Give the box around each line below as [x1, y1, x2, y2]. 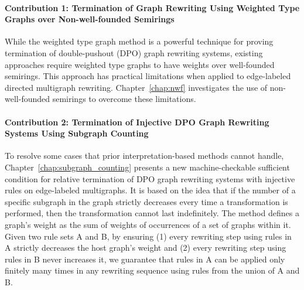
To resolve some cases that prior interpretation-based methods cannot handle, [5, 149, 284, 162]
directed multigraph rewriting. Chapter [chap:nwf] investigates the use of [5, 81, 268, 93]
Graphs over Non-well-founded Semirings [5, 13, 175, 25]
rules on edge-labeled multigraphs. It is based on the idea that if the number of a [5, 184, 296, 196]
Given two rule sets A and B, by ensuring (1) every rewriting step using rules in [5, 230, 292, 242]
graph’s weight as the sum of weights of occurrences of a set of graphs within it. [5, 218, 291, 230]
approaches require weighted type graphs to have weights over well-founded [5, 58, 275, 70]
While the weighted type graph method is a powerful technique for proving [5, 35, 274, 47]
